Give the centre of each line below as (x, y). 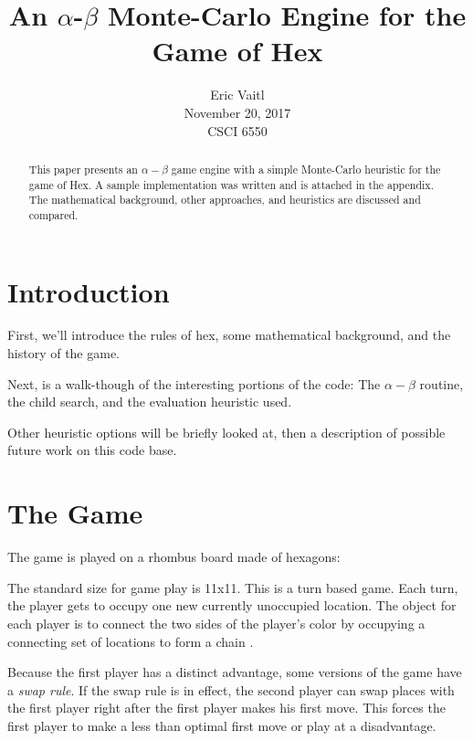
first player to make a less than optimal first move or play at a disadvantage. (222, 725)
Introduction (89, 291)
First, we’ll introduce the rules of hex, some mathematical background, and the (229, 335)
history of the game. (64, 353)
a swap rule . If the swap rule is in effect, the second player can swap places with (231, 689)
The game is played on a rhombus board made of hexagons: (174, 557)
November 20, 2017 (237, 112)
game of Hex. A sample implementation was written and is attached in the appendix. (231, 184)
